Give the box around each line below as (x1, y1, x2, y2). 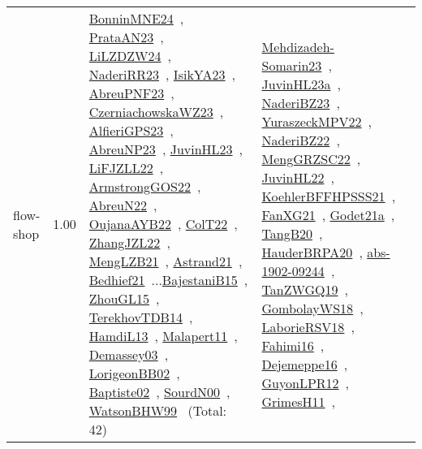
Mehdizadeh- (261, 37, 334, 56)
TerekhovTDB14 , (88, 308, 193, 326)
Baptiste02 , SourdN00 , (88, 382, 230, 401)
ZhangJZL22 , (88, 233, 170, 252)
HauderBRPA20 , (261, 242, 363, 261)
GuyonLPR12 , (261, 373, 350, 392)
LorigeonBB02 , (88, 364, 180, 382)
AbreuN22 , (88, 196, 157, 214)
